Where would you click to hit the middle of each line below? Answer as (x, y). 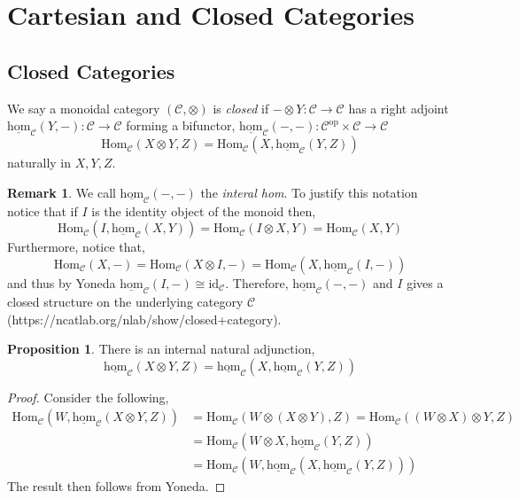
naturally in (39, 163)
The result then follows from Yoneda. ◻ (116, 486)
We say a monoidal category (84, 108)
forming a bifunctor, (181, 125)
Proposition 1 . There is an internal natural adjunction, (161, 349)
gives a (425, 282)
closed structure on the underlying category (125, 301)
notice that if (43, 211)
